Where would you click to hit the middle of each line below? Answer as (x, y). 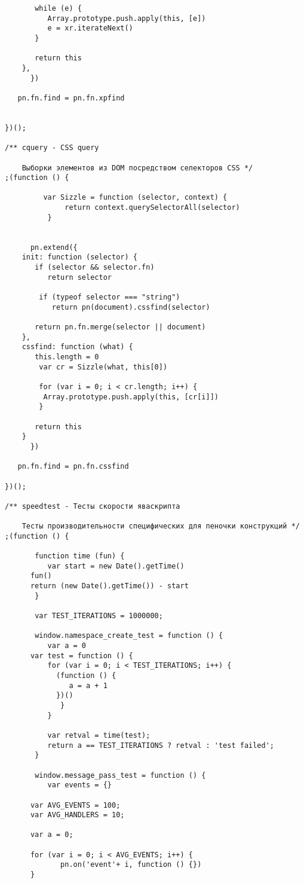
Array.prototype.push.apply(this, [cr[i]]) (131, 397)
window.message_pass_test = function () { (120, 775)
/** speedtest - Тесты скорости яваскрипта (93, 506)
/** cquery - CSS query (52, 148)
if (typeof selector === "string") (110, 297)
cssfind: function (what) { (77, 347)
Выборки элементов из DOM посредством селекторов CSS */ (137, 168)
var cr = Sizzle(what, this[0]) (103, 367)
